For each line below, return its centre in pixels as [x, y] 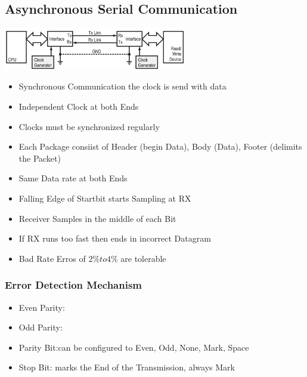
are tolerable [143, 258]
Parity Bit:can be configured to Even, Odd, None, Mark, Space [134, 347]
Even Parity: [42, 307]
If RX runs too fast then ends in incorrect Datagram [115, 238]
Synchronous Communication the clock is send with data [123, 86]
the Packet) [40, 158]
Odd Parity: [41, 327]
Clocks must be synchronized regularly [89, 126]
